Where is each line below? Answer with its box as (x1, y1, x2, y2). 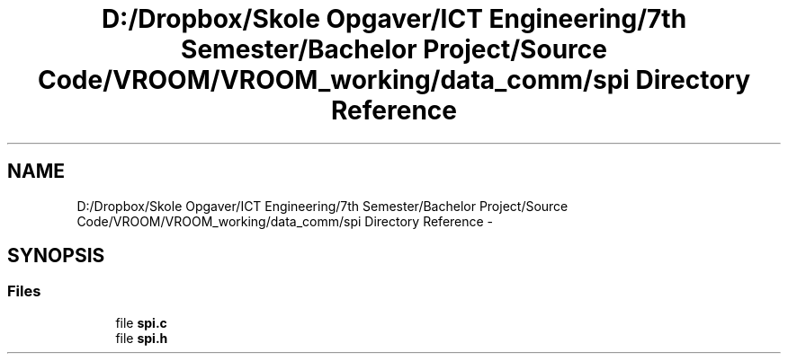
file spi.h (115, 330, 168, 346)
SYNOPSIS (7, 244, 105, 268)
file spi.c (115, 314, 167, 330)
